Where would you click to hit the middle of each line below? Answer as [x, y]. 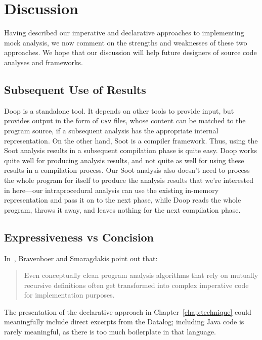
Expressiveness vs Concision [79, 237]
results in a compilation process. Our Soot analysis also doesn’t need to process [127, 170]
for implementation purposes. [69, 295]
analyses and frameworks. [43, 62]
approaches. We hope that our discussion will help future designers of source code [130, 52]
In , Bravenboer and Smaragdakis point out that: [81, 258]
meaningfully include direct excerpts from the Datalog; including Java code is [124, 322]
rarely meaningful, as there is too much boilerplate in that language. [110, 332]
